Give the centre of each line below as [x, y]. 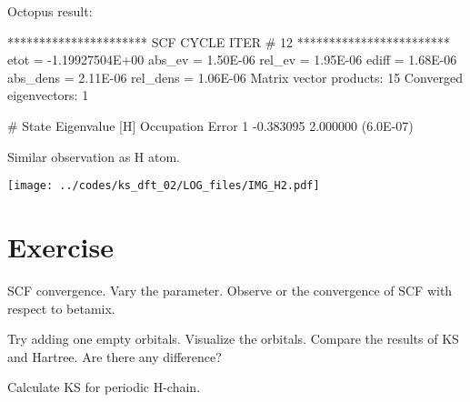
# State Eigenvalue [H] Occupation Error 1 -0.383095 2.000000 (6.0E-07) [210, 125]
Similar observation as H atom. [94, 156]
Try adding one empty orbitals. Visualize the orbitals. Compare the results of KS [233, 339]
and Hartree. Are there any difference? [115, 356]
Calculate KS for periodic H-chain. [104, 387]
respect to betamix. [61, 308]
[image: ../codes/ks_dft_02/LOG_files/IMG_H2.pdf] [164, 186]
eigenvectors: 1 [48, 95]
